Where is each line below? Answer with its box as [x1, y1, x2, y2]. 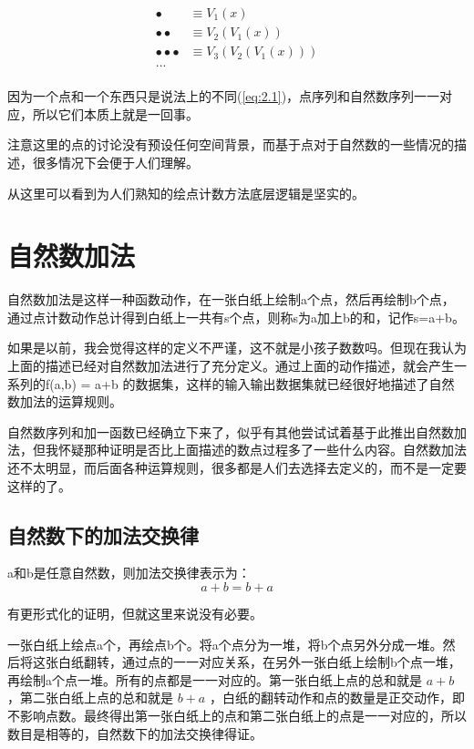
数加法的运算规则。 [7, 392, 122, 411]
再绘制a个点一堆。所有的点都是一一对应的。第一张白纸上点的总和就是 [7, 670, 422, 689]
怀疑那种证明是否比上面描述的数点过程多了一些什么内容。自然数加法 [57, 440, 467, 459]
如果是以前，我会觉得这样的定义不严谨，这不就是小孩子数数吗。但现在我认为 [7, 338, 467, 357]
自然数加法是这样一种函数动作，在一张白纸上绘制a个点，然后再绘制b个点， [7, 290, 455, 309]
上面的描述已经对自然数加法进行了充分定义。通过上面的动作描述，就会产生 [7, 356, 454, 375]
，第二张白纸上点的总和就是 [7, 688, 173, 707]
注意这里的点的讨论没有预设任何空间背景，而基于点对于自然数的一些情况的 [7, 135, 454, 154]
